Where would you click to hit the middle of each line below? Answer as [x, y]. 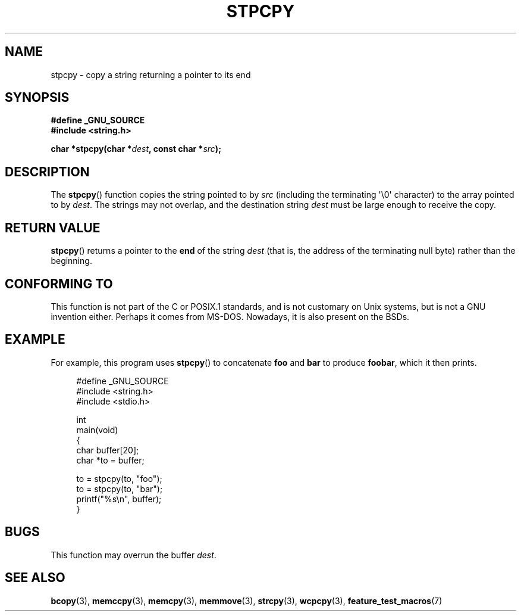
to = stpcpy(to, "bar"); [120, 489]
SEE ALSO [35, 578]
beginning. [71, 261]
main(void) [97, 430]
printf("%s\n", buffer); [119, 499]
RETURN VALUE [53, 228]
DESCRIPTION [47, 172]
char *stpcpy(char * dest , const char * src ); [136, 149]
